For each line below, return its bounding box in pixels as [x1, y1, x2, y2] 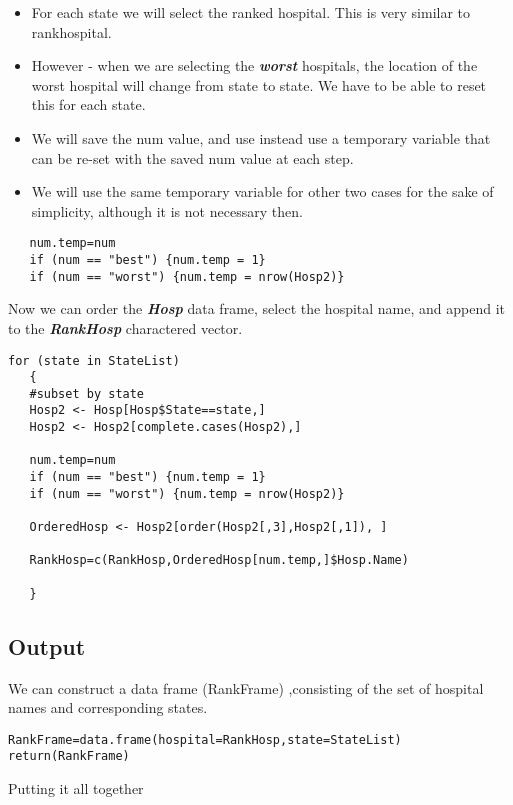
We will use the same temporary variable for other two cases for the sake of [31, 181, 494, 202]
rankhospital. [31, 21, 112, 42]
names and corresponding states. [8, 697, 208, 718]
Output [8, 630, 86, 661]
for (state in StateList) [8, 353, 180, 368]
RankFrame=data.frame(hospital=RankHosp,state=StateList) [8, 732, 402, 747]
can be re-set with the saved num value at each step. [31, 147, 354, 168]
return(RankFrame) [8, 749, 130, 764]
